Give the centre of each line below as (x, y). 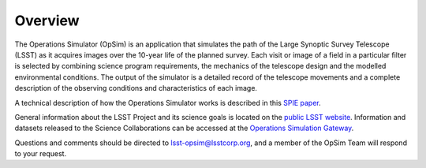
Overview (47, 21)
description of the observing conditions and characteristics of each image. (136, 88)
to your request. (41, 154)
